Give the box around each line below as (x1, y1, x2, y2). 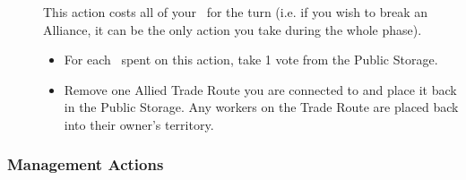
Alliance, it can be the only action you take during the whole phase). (43, 20, 422, 39)
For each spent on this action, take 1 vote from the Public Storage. (64, 50, 438, 69)
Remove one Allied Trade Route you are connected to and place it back (64, 80, 457, 99)
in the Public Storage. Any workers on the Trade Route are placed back (64, 98, 459, 116)
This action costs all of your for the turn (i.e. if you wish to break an (43, 3, 428, 21)
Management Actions (7, 153, 164, 176)
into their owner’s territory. (64, 115, 214, 133)
